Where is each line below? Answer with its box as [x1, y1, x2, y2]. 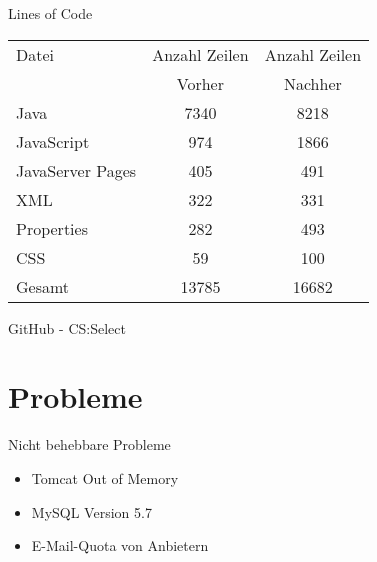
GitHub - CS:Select [8, 317, 126, 338]
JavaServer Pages [16, 158, 137, 182]
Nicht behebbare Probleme [8, 434, 171, 455]
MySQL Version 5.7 [31, 501, 152, 522]
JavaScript [16, 129, 90, 153]
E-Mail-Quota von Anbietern [31, 535, 209, 556]
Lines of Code [8, 3, 93, 23]
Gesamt [16, 274, 70, 298]
